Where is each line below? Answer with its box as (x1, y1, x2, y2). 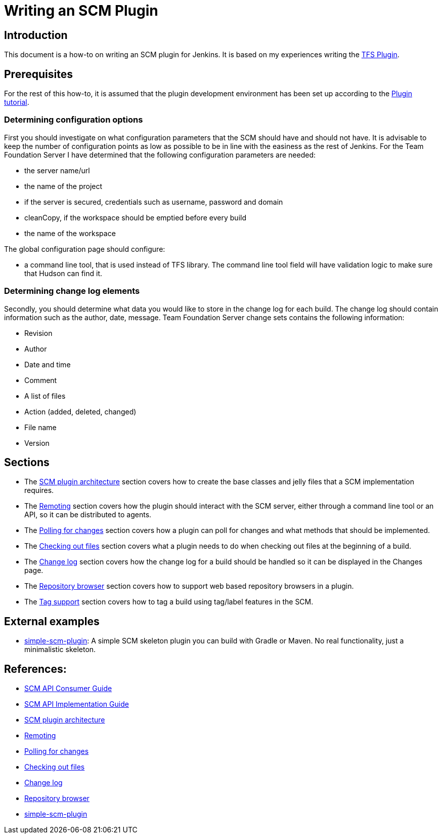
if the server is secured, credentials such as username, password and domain (24, 197, 283, 206)
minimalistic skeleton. (24, 645, 96, 654)
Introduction (4, 28, 68, 42)
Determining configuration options (4, 115, 143, 125)
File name (24, 423, 57, 432)
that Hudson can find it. (24, 269, 103, 278)
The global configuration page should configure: (4, 244, 165, 253)
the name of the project (24, 181, 103, 191)
